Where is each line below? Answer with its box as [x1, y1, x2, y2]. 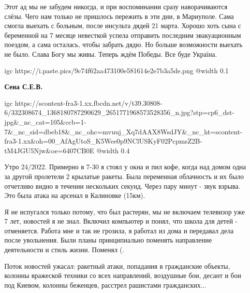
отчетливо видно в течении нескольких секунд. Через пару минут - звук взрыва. [4, 180, 240, 191]
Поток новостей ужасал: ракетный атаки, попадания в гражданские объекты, [4, 260, 230, 271]
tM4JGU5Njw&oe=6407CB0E [4, 145, 94, 155]
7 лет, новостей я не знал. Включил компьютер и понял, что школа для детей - [4, 216, 238, 226]
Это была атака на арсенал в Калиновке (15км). [4, 190, 145, 200]
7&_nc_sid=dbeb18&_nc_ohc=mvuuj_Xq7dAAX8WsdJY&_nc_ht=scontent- [4, 126, 243, 136]
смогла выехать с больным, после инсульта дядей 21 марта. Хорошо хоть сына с [4, 20, 241, 31]
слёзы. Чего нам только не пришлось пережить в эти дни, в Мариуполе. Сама [4, 11, 234, 21]
